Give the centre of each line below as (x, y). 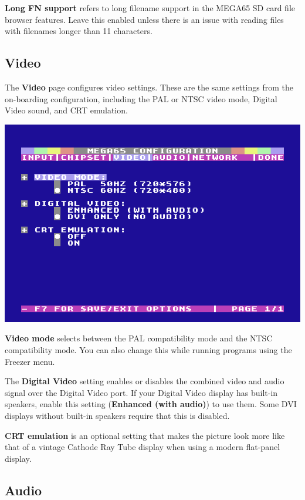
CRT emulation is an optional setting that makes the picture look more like (145, 435)
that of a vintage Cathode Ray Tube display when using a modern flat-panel (143, 447)
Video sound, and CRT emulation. (66, 110)
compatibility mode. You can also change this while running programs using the (148, 349)
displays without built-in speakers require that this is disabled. (117, 415)
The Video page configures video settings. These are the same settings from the (149, 87)
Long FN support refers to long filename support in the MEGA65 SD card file (150, 8)
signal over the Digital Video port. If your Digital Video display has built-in (141, 392)
